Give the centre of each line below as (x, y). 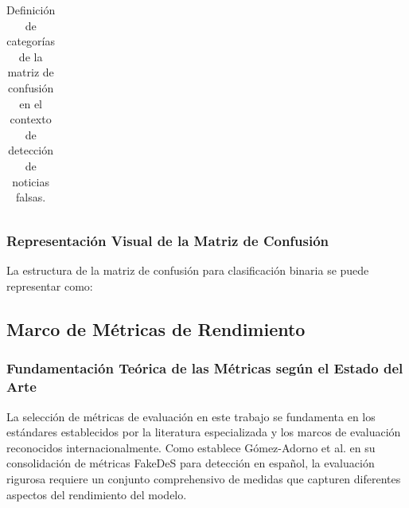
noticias (31, 181)
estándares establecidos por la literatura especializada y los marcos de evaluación (204, 432)
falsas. (31, 197)
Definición (31, 10)
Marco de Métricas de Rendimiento (156, 329)
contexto (31, 119)
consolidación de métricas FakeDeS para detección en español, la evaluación (191, 463)
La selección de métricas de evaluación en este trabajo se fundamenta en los (191, 416)
